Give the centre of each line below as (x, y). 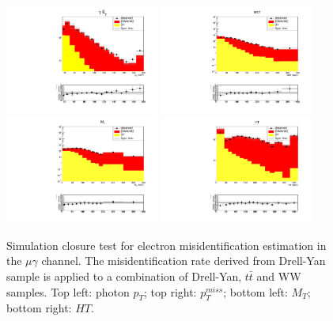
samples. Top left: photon (68, 291)
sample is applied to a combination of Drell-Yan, (124, 276)
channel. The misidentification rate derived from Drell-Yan (184, 261)
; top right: (170, 291)
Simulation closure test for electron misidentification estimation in (166, 245)
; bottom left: (255, 291)
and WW (279, 276)
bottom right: (39, 308)
